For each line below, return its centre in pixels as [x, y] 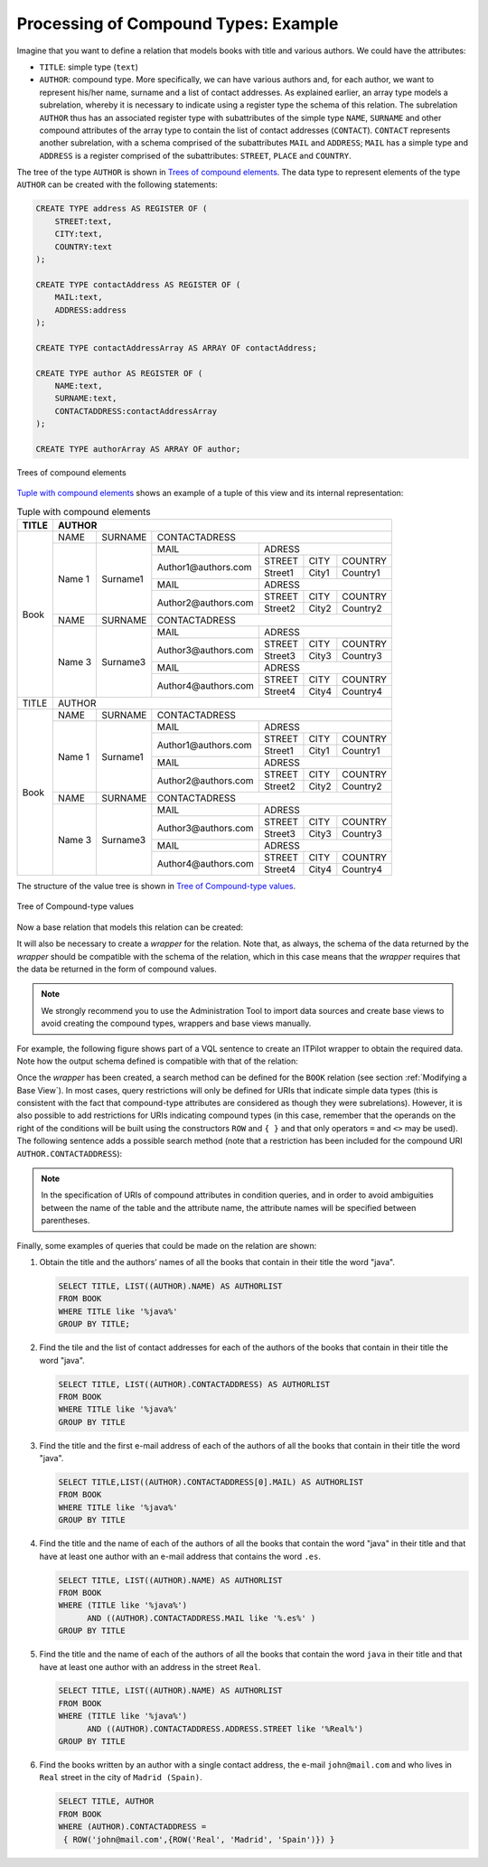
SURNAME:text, [86, 399]
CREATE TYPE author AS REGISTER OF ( [119, 373]
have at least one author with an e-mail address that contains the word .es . [180, 1556]
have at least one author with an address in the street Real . [150, 1666]
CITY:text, [79, 234]
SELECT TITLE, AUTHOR [106, 1801]
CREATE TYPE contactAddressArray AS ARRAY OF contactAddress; [176, 347]
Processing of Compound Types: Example [178, 23]
